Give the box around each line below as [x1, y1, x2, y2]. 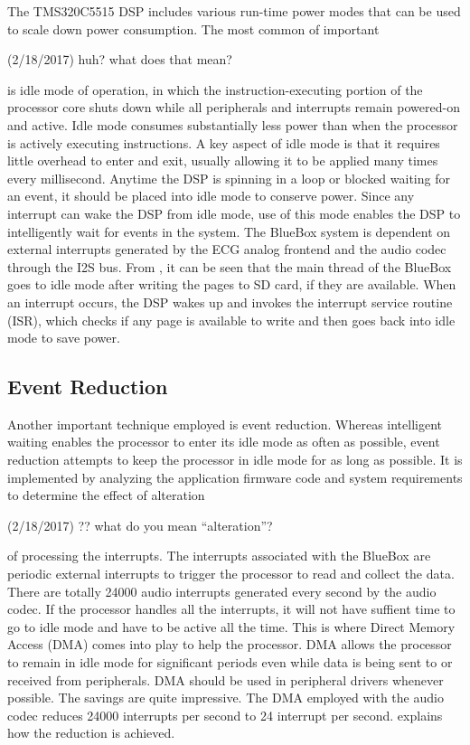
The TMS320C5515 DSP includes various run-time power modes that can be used [7, 2, 461, 20]
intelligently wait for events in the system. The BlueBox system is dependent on [7, 222, 451, 240]
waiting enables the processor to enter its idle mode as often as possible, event [7, 432, 440, 451]
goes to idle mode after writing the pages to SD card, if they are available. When [7, 275, 456, 294]
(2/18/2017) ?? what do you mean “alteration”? [7, 515, 273, 534]
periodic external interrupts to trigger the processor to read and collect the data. [7, 564, 455, 583]
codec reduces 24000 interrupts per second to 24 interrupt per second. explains [7, 705, 443, 724]
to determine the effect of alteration [7, 486, 205, 505]
